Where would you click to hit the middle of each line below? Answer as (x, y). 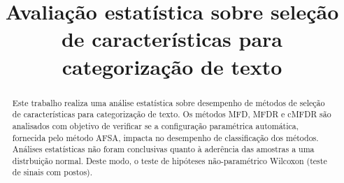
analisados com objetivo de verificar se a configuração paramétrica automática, (156, 125)
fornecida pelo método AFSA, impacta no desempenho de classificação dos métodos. (165, 137)
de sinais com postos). (52, 172)
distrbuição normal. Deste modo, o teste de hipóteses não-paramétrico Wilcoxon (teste (170, 160)
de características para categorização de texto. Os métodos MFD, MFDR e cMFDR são (172, 114)
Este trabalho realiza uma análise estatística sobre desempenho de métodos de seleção (169, 102)
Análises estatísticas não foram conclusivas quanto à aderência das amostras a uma (163, 149)
